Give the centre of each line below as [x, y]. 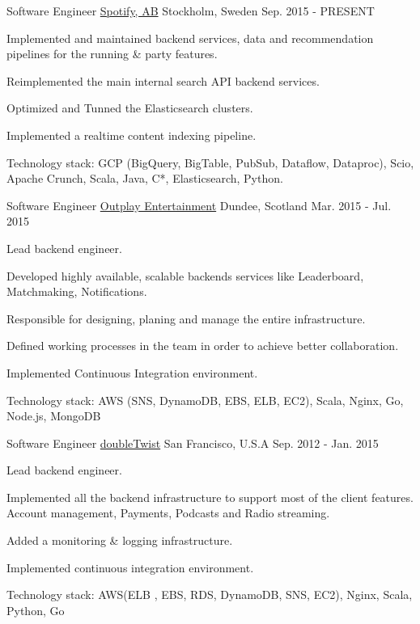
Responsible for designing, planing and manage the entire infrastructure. [186, 318]
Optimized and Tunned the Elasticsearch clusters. [130, 108]
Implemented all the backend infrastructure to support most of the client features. [210, 497]
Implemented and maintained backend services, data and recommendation [190, 38]
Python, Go [36, 610]
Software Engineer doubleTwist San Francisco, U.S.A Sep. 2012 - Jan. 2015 [193, 443]
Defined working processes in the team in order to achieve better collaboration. [203, 346]
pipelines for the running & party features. [112, 54]
